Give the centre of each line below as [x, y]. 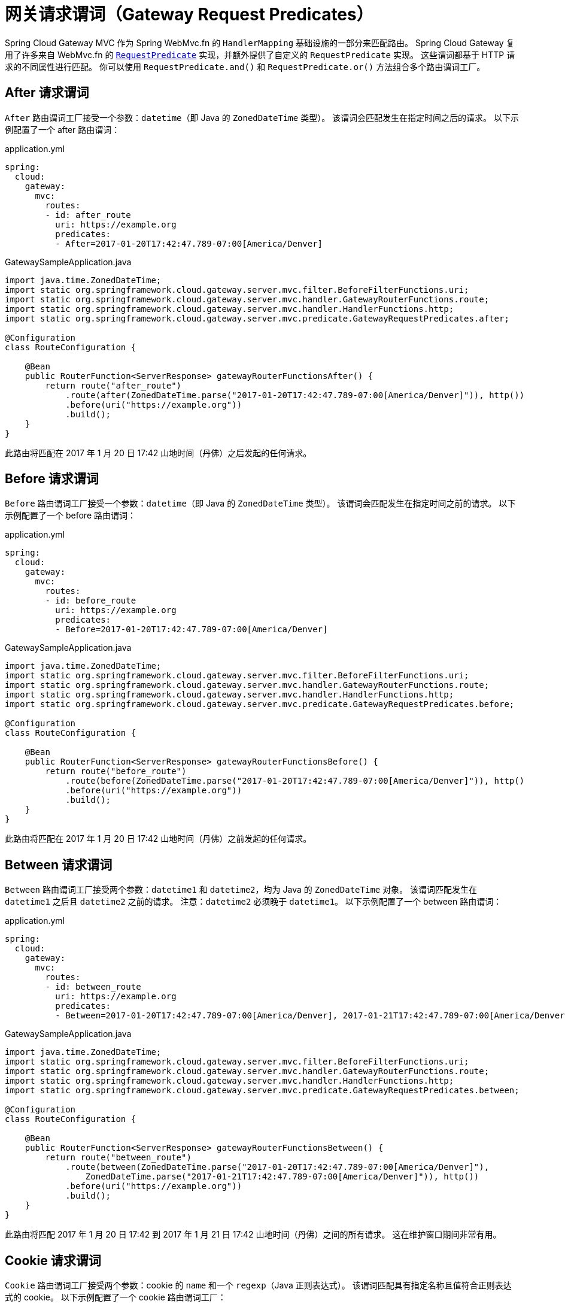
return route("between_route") [118, 1158]
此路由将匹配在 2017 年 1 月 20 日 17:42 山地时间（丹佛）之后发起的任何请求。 [158, 453]
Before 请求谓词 [52, 479]
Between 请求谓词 [59, 865]
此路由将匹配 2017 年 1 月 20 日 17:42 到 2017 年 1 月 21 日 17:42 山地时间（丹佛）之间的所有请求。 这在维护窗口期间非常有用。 [253, 1235]
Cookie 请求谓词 [53, 1260]
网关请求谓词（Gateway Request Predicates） [189, 14]
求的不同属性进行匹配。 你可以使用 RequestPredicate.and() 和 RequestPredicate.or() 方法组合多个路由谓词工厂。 [245, 66]
